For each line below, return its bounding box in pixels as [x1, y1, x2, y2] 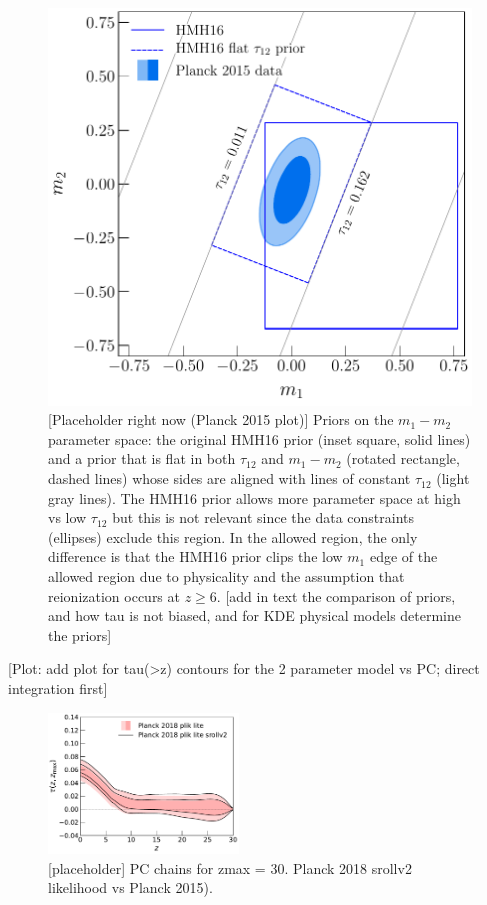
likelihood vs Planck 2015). [48, 877, 213, 898]
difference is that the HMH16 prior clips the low [48, 546, 343, 567]
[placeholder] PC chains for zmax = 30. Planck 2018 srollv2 [48, 857, 412, 878]
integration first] [8, 677, 108, 698]
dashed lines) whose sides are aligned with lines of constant [48, 468, 411, 489]
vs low [48, 507, 87, 528]
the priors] [48, 624, 112, 645]
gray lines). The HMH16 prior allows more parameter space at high [48, 487, 461, 508]
